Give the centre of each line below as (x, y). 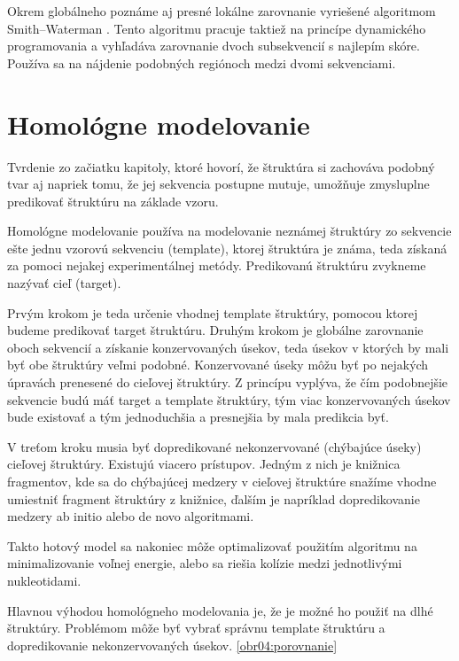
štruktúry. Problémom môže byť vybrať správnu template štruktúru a (196, 628)
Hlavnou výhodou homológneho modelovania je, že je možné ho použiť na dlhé (220, 610)
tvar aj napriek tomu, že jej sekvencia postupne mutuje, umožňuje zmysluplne (218, 184)
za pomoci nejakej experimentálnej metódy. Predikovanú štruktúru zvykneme (217, 265)
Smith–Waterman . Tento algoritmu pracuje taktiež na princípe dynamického (217, 28)
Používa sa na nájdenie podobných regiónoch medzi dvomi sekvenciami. (202, 62)
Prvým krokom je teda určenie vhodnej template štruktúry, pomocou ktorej (213, 312)
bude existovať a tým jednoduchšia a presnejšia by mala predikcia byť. (198, 417)
